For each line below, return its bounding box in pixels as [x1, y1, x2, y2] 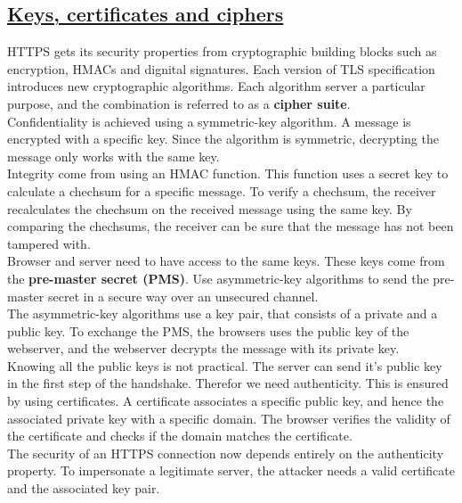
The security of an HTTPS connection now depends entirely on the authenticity [7, 443, 444, 462]
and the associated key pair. [7, 479, 160, 498]
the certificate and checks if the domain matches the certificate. [7, 426, 353, 445]
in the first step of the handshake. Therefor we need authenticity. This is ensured [7, 374, 449, 392]
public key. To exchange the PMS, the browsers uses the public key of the [7, 321, 409, 340]
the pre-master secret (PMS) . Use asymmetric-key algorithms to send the [7, 268, 429, 287]
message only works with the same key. [7, 146, 220, 165]
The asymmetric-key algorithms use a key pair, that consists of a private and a [7, 304, 438, 323]
